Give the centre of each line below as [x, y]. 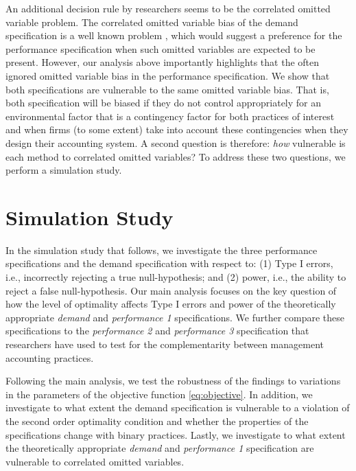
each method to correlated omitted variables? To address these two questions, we [176, 156]
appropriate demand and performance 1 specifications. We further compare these [175, 317]
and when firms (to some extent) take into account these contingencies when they [177, 129]
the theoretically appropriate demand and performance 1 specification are [160, 448]
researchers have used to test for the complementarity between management [165, 344]
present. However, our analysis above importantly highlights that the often [163, 62]
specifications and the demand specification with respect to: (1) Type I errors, [169, 263]
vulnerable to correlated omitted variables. [95, 461]
